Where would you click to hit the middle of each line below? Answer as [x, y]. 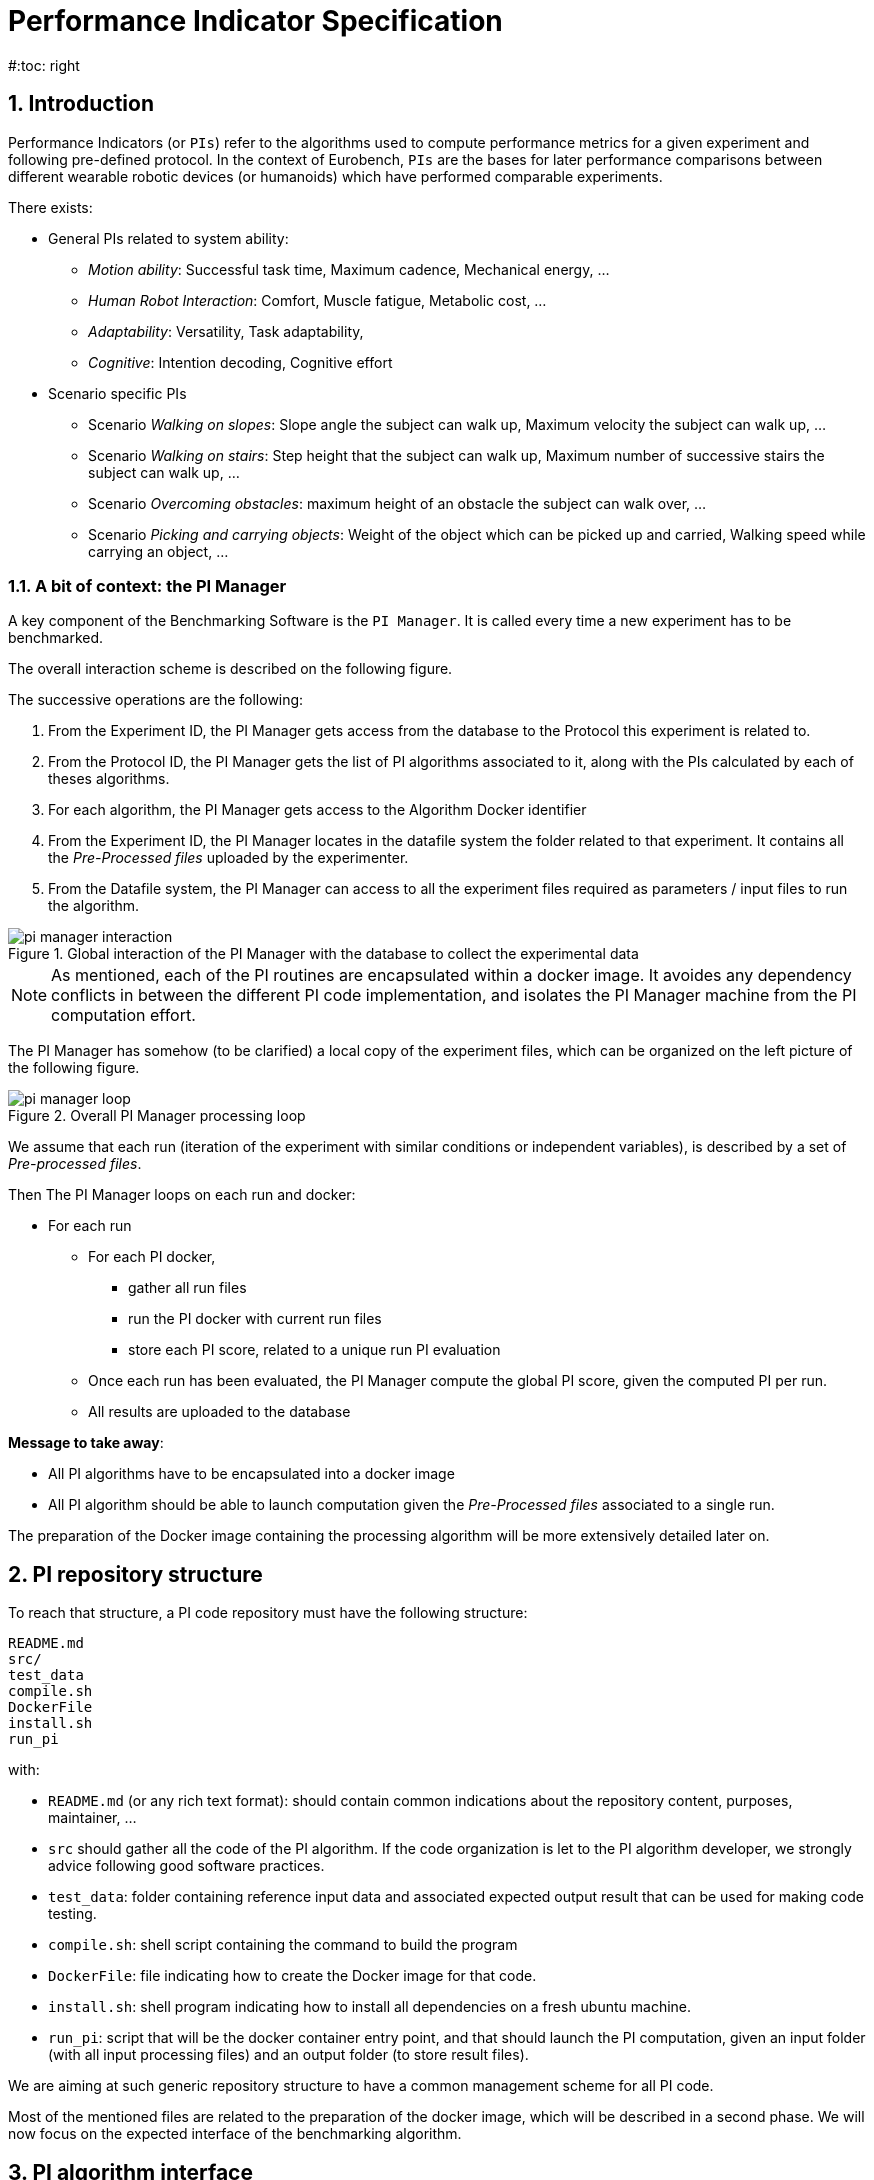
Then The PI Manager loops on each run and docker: [182, 1195]
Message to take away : [86, 1443]
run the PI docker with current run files [255, 1319]
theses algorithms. [109, 779]
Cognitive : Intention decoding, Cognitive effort [240, 362]
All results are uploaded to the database [219, 1412]
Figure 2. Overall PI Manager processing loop [157, 1116]
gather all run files [187, 1288]
